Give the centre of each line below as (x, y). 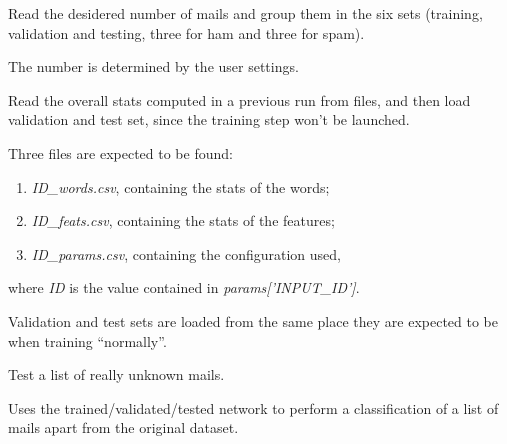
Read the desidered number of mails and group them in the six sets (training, (245, 13)
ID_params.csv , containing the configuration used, (186, 253)
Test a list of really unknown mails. (116, 374)
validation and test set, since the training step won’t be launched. (209, 119)
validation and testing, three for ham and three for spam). (186, 32)
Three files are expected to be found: (120, 152)
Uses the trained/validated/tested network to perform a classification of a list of (253, 407)
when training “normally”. (87, 340)
